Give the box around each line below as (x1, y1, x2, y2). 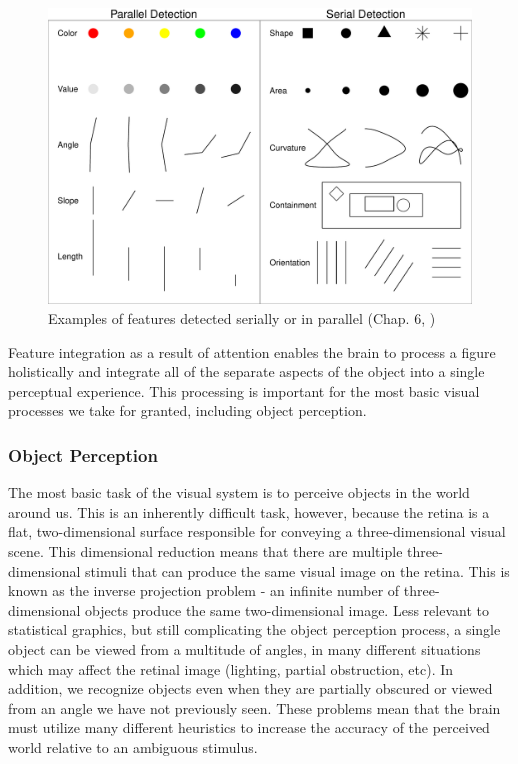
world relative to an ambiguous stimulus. (8, 736, 258, 757)
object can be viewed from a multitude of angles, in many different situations (8, 639, 481, 659)
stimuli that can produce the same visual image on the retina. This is (85, 560, 510, 581)
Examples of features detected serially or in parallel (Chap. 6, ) (48, 308, 436, 329)
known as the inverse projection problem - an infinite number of (8, 580, 400, 601)
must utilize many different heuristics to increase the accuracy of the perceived (8, 717, 490, 738)
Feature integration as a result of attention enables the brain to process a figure (8, 341, 496, 362)
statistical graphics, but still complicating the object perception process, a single (8, 619, 501, 640)
